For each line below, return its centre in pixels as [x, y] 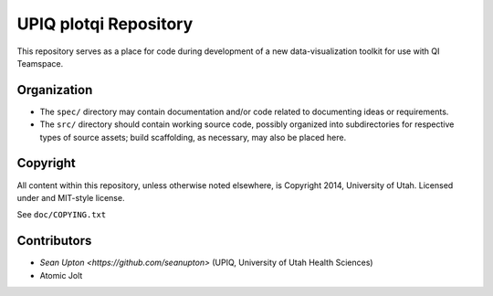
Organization [55, 90]
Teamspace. [40, 63]
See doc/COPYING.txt [62, 215]
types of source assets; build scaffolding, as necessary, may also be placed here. [193, 137]
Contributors [54, 241]
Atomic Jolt [61, 275]
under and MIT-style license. [71, 197]
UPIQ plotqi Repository [105, 24]
